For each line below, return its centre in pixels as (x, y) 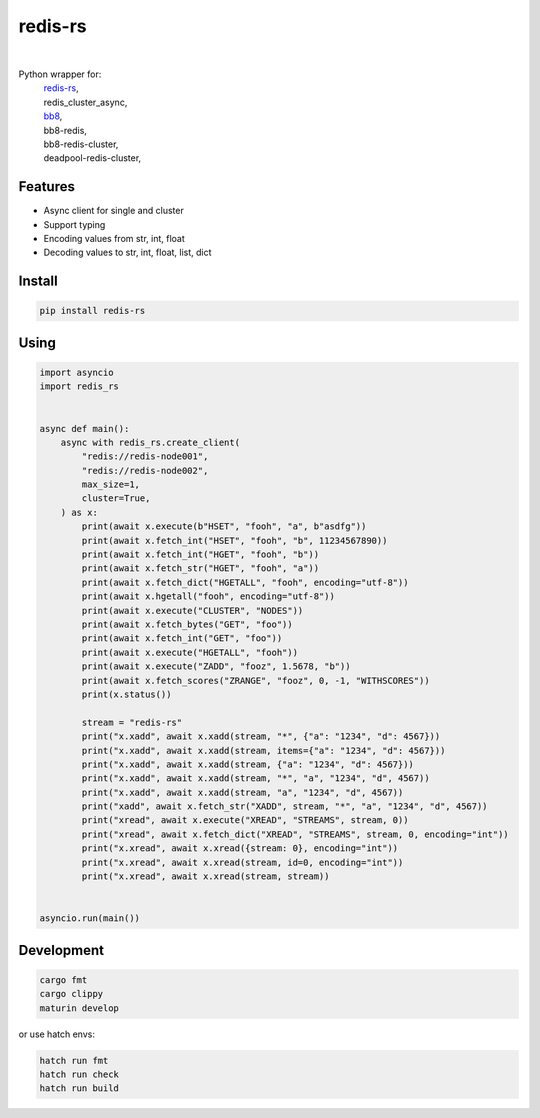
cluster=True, (116, 498)
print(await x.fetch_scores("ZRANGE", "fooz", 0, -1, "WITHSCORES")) (255, 680)
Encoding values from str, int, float (114, 238)
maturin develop (79, 1008)
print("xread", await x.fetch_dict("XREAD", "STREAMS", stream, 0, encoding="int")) (295, 834)
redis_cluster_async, (85, 102)
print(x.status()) (126, 694)
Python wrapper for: (60, 74)
